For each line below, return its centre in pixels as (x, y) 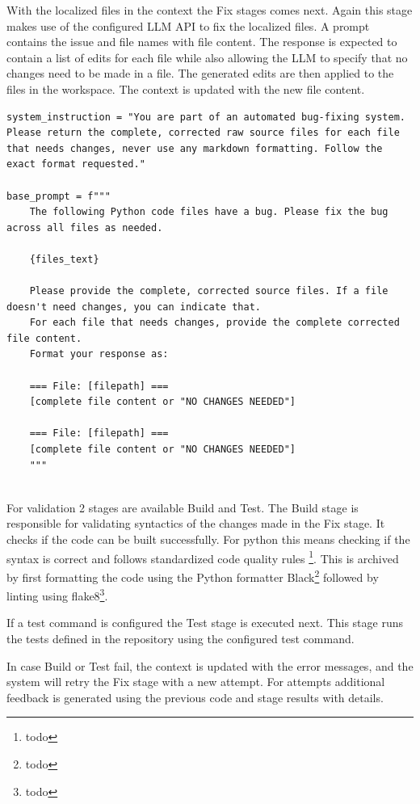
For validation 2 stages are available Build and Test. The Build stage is (183, 507)
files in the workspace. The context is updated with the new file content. (186, 88)
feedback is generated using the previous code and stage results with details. (195, 697)
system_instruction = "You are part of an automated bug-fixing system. (206, 117)
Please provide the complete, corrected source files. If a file (209, 291)
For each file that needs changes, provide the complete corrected (214, 323)
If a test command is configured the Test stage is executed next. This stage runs (205, 623)
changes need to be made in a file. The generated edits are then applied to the (200, 73)
